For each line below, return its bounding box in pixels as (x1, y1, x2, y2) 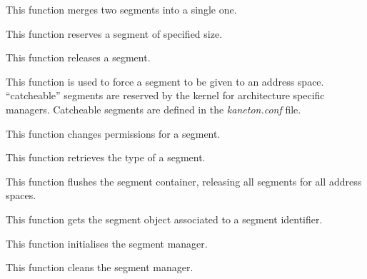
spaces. (6, 188, 36, 203)
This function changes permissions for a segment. (6, 126, 221, 141)
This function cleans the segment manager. (6, 260, 193, 275)
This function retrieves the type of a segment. (6, 150, 206, 165)
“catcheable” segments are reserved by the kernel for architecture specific (6, 88, 325, 103)
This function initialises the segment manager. (6, 235, 208, 250)
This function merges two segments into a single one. (6, 2, 237, 16)
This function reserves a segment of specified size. (6, 26, 223, 41)
